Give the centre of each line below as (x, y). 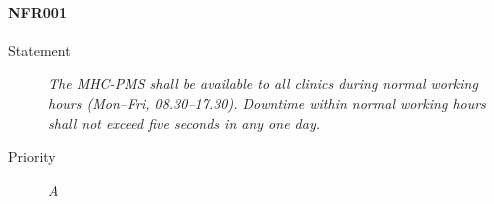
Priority (32, 156)
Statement (39, 49)
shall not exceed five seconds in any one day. (184, 122)
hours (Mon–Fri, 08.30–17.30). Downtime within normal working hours (267, 102)
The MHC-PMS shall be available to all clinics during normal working (263, 83)
